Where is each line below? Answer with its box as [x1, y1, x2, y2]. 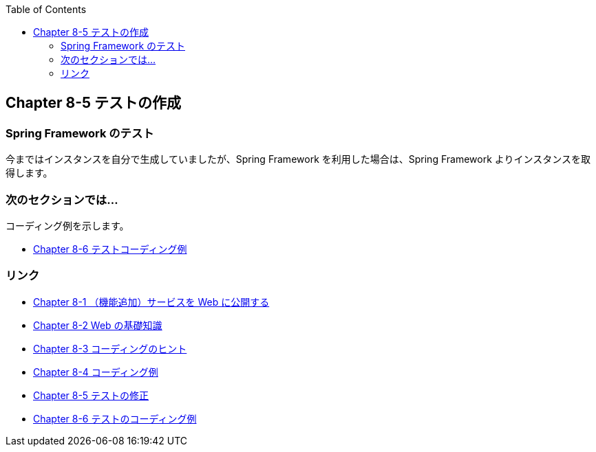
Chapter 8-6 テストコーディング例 [33, 242, 187, 255]
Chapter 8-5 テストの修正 [33, 389, 149, 401]
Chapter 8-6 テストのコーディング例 [33, 412, 197, 425]
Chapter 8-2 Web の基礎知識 [33, 319, 162, 331]
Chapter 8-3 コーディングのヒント [33, 342, 187, 354]
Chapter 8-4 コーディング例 [33, 365, 158, 378]
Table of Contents [6, 3, 87, 15]
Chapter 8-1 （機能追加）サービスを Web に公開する [33, 295, 270, 308]
